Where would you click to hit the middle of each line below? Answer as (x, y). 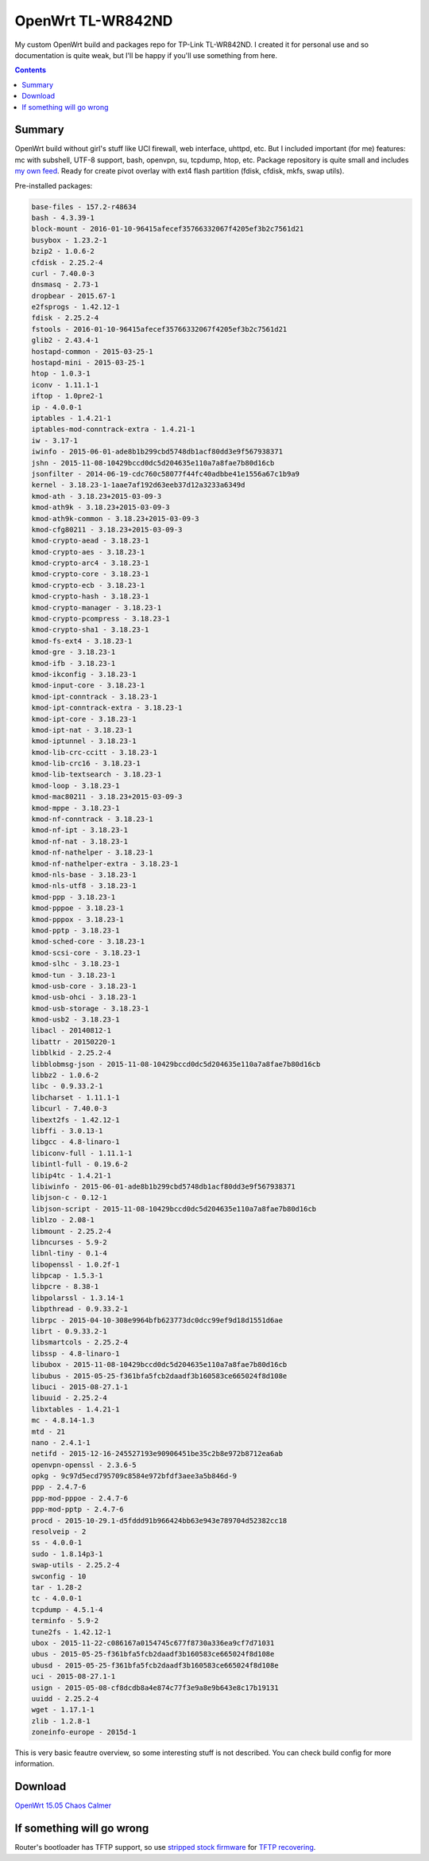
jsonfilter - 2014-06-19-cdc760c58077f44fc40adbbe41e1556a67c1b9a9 (166, 474)
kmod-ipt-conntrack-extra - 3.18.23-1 (107, 708)
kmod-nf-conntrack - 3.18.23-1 (93, 819)
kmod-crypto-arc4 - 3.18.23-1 (90, 563)
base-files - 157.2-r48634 (84, 206)
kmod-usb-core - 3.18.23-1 (84, 986)
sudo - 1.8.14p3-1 (67, 1554)
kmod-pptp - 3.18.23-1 (75, 930)
